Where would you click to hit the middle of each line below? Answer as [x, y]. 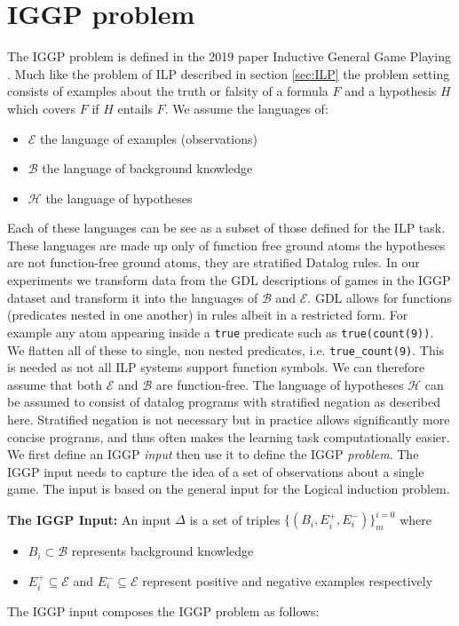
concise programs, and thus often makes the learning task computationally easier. [229, 436]
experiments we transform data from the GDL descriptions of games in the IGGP [229, 280]
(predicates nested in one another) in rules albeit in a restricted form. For [208, 315]
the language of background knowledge [147, 168]
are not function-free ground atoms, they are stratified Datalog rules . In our [214, 262]
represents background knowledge [162, 551]
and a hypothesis [391, 91]
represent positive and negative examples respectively [288, 581]
